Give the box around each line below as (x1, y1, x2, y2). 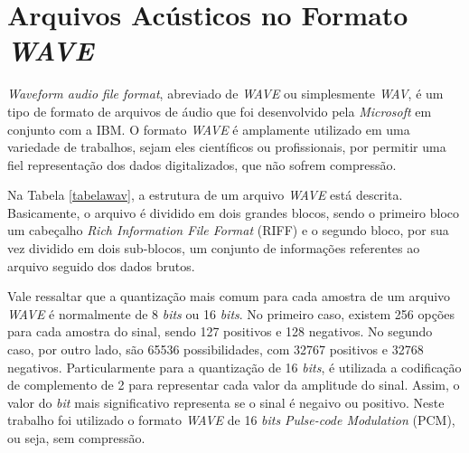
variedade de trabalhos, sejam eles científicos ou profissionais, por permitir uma (7, 137, 446, 156)
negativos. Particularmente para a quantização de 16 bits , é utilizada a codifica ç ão (7, 357, 462, 376)
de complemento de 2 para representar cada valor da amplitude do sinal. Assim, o (7, 375, 460, 394)
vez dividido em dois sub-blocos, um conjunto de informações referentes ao (7, 239, 420, 258)
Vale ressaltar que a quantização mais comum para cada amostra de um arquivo (7, 287, 451, 306)
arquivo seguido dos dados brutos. (7, 256, 195, 275)
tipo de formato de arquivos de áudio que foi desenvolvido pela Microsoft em (7, 101, 432, 120)
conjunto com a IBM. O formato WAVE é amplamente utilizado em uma (7, 119, 410, 138)
